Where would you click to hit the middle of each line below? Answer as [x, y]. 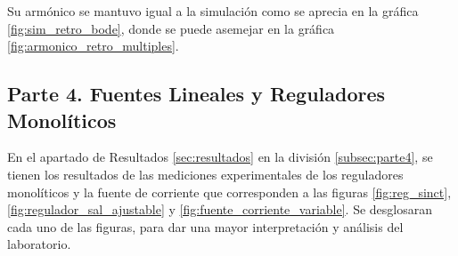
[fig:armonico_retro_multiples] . [93, 46]
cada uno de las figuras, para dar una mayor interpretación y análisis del [205, 226]
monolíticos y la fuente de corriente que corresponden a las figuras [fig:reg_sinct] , [229, 192]
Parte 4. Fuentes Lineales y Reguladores [196, 94]
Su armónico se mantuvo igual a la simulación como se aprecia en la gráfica [213, 11]
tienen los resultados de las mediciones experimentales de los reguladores [205, 174]
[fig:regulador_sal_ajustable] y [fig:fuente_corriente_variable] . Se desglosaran [220, 209]
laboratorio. [39, 244]
